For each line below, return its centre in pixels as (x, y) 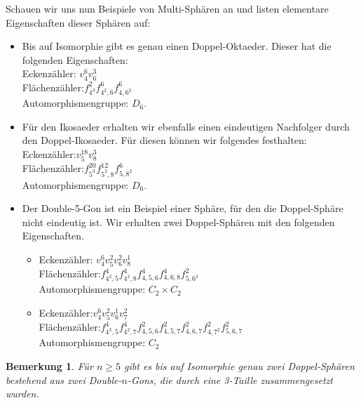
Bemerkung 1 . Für (49, 365)
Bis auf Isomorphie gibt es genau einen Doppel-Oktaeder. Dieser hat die (177, 46)
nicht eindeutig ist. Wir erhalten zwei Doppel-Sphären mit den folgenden (178, 222)
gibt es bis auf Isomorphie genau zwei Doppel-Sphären (239, 365)
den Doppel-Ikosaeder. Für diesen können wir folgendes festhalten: (164, 140)
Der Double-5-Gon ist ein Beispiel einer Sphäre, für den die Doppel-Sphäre (183, 208)
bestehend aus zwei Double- (64, 379)
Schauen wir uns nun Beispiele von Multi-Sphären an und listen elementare (167, 8)
